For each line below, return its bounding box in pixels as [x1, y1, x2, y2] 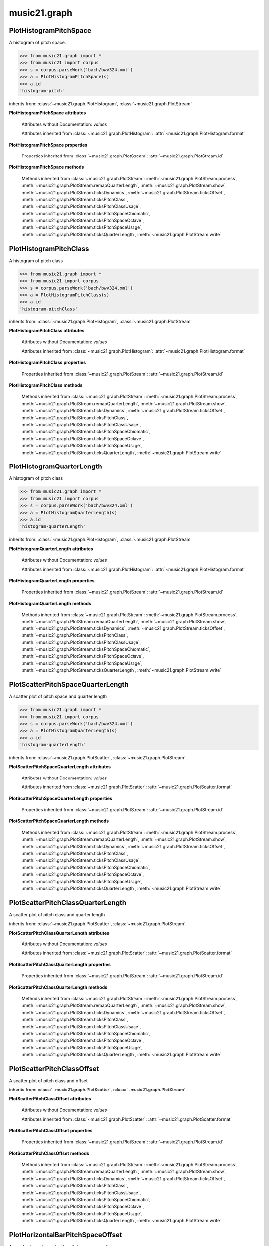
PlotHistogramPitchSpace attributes [9, 110, 86, 116]
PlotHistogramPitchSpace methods [9, 164, 84, 170]
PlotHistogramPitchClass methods [9, 382, 83, 388]
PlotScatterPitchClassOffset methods [9, 1150, 89, 1156]
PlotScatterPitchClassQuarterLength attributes [9, 930, 110, 935]
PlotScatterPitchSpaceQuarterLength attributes [9, 764, 111, 770]
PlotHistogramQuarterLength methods [9, 600, 92, 606]
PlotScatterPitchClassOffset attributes [9, 1095, 92, 1101]
